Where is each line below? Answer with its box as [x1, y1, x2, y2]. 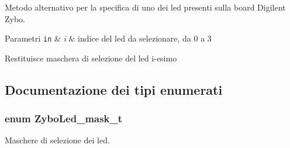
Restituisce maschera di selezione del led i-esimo [5, 51, 177, 64]
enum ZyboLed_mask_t [5, 111, 123, 126]
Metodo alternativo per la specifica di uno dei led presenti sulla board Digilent [5, 1, 286, 13]
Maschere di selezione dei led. [5, 134, 110, 146]
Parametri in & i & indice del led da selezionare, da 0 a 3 [5, 32, 212, 44]
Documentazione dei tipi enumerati [5, 80, 223, 98]
